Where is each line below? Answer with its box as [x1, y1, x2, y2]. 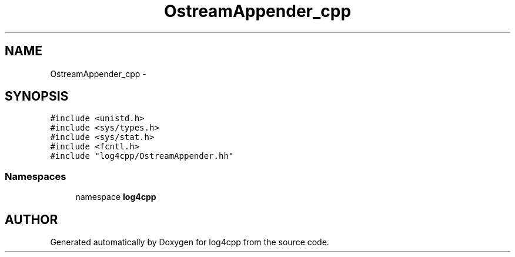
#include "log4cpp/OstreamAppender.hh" [50, 151, 234, 161]
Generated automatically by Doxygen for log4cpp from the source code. [50, 237, 329, 248]
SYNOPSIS [5, 89, 69, 104]
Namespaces [5, 170, 66, 182]
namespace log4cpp [75, 192, 156, 202]
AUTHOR [5, 212, 58, 227]
